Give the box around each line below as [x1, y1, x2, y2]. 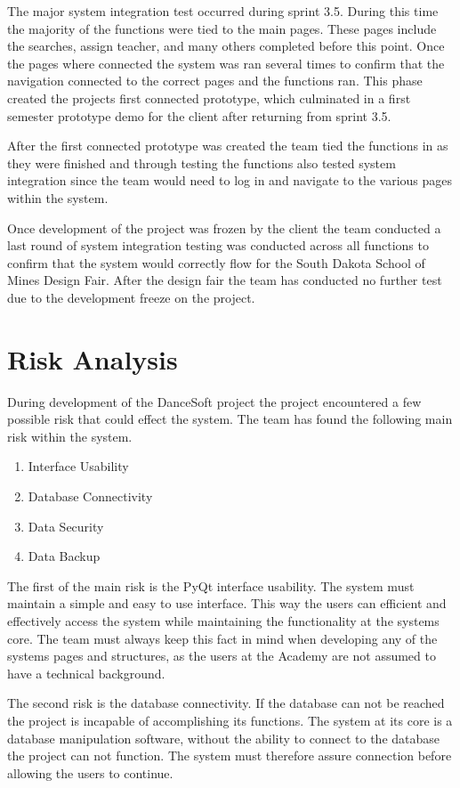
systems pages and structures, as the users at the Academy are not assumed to [7, 646, 436, 665]
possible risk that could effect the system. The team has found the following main [7, 410, 453, 428]
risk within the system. [7, 426, 133, 445]
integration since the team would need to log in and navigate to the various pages [7, 171, 453, 190]
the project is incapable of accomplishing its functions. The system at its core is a [7, 711, 453, 729]
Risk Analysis [7, 340, 178, 377]
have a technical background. [7, 663, 165, 682]
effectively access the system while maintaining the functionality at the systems [7, 611, 440, 630]
